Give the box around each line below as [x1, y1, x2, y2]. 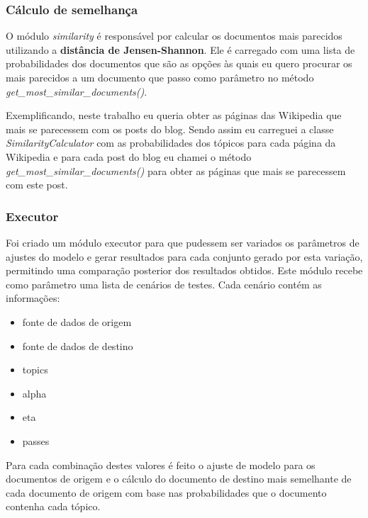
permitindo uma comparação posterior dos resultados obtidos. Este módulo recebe [6, 263, 363, 278]
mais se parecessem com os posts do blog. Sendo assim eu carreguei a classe [6, 121, 334, 136]
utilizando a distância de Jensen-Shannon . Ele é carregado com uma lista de [6, 42, 355, 57]
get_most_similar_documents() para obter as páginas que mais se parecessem [6, 163, 346, 178]
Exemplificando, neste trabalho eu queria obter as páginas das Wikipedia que [6, 108, 342, 123]
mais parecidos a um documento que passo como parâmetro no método [6, 70, 314, 84]
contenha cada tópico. [6, 499, 101, 514]
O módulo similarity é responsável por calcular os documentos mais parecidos [6, 28, 342, 43]
